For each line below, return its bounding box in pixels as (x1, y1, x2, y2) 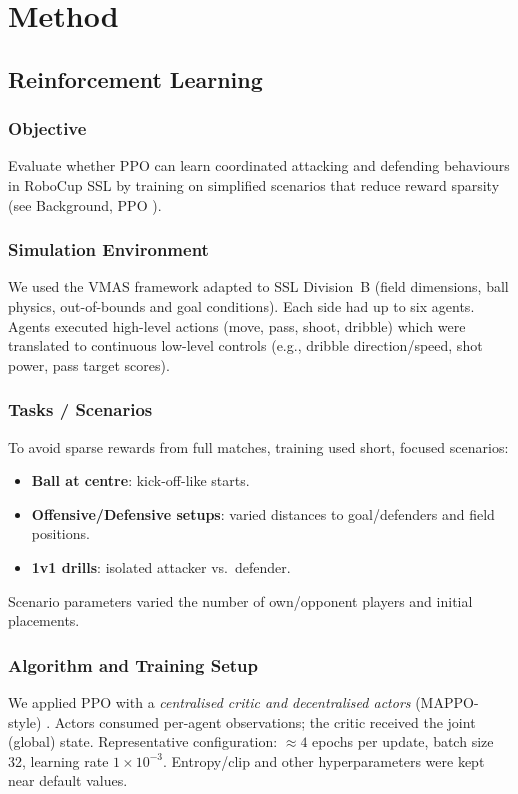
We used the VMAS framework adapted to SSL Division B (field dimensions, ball (8, 276, 509, 297)
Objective (8, 116, 87, 141)
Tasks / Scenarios (8, 397, 153, 422)
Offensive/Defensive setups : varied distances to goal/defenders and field (31, 503, 495, 524)
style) (8, 711, 42, 732)
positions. (31, 523, 90, 544)
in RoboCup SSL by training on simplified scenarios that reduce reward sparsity (8, 174, 500, 195)
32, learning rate (8, 750, 109, 771)
